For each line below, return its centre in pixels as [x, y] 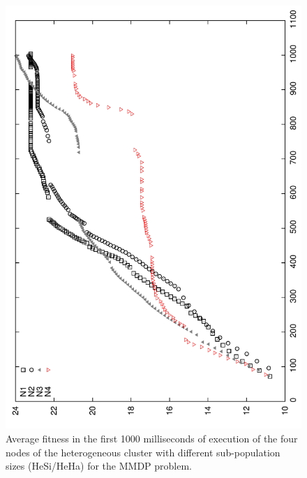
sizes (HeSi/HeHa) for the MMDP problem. [99, 466]
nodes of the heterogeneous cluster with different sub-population [143, 452]
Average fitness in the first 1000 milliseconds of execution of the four [152, 438]
